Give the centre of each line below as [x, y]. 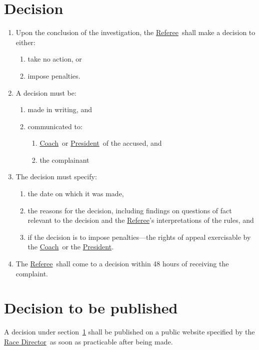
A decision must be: [46, 92]
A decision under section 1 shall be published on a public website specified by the [129, 332]
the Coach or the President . [71, 247]
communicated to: [55, 126]
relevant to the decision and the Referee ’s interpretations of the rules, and [141, 220]
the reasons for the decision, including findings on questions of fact [130, 210]
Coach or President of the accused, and [101, 143]
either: [25, 42]
